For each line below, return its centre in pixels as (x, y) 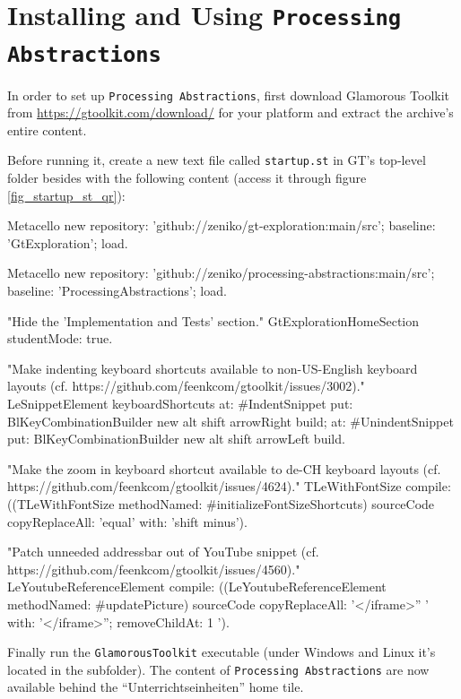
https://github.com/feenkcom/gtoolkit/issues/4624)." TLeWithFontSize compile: (229, 486)
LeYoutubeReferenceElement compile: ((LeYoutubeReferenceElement (197, 587)
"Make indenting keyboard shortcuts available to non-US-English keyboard (213, 368)
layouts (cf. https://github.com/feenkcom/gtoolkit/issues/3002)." (186, 386)
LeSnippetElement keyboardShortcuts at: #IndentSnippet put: (180, 403)
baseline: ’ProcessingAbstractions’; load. (117, 291)
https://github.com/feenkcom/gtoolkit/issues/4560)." (154, 569)
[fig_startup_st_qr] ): (66, 195)
